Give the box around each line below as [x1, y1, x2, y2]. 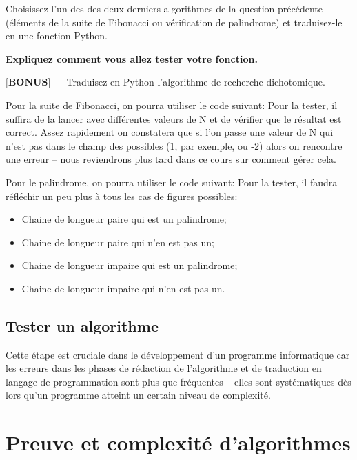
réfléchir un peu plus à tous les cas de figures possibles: [6, 188, 238, 203]
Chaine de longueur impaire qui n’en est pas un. [21, 281, 225, 295]
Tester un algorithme [6, 314, 159, 336]
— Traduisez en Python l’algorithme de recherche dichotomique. [53, 74, 325, 89]
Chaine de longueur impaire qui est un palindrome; [21, 258, 238, 272]
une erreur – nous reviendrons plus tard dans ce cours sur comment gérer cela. [6, 152, 336, 166]
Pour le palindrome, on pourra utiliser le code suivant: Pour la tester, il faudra [6, 174, 338, 189]
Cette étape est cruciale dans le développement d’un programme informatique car [6, 347, 350, 361]
